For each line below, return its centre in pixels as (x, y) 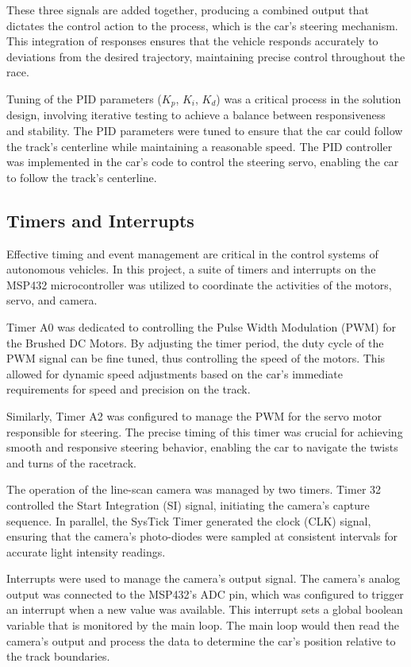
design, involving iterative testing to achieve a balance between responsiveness (196, 115)
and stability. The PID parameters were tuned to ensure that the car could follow (205, 131)
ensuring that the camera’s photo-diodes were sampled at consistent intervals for (202, 536)
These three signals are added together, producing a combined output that (188, 10)
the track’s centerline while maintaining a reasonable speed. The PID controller (200, 146)
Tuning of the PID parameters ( (84, 98)
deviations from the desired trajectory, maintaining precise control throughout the (206, 56)
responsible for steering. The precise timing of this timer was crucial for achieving (205, 431)
